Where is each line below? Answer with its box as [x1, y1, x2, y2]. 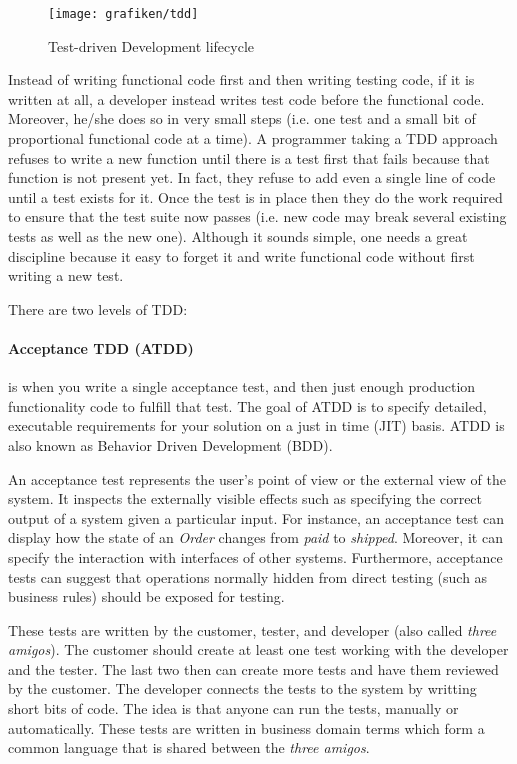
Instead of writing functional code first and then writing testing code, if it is [8, 69, 475, 90]
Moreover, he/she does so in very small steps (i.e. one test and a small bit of [8, 108, 476, 129]
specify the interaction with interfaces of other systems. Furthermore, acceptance [8, 546, 503, 567]
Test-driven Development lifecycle [48, 35, 255, 56]
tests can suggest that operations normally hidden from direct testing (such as [8, 566, 488, 587]
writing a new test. [8, 265, 124, 286]
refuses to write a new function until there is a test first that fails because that [8, 147, 490, 168]
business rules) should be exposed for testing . [8, 586, 285, 607]
